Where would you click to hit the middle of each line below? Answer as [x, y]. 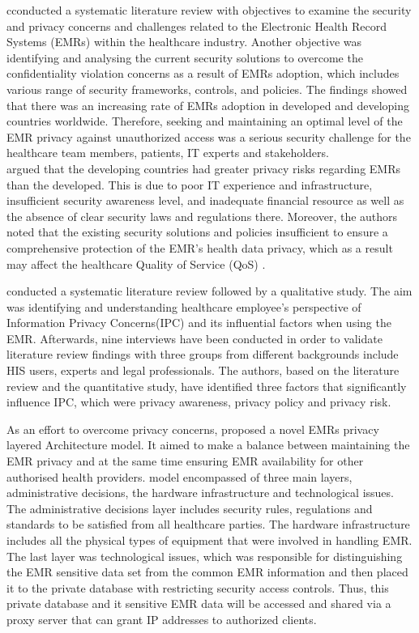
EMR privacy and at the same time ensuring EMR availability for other [185, 461]
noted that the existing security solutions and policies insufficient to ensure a [197, 232]
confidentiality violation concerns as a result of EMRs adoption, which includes [203, 73]
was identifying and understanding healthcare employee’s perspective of [184, 306]
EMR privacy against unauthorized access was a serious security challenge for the [209, 136]
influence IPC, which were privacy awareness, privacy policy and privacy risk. [199, 402]
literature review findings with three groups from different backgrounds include [203, 354]
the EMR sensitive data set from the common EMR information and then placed [207, 572]
